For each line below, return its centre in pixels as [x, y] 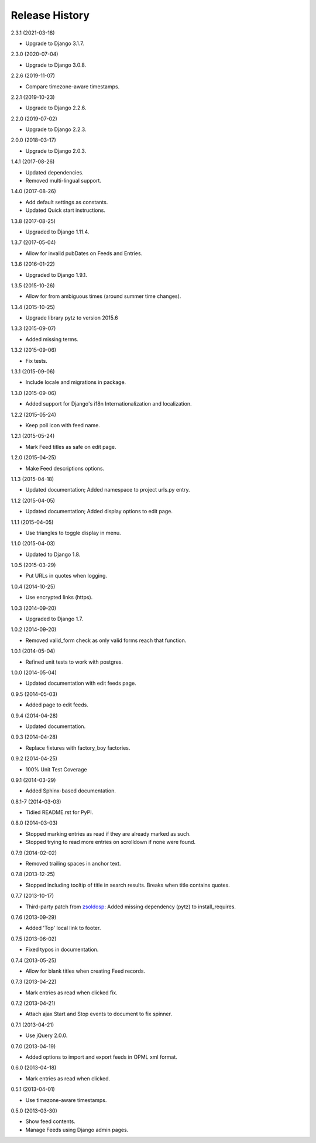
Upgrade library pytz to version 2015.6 [72, 318]
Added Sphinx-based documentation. [71, 791]
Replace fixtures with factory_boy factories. [78, 748]
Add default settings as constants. [67, 202]
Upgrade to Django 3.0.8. [56, 65]
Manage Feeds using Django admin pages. [77, 1130]
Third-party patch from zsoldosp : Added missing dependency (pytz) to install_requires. [131, 907]
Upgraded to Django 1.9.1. [56, 274]
